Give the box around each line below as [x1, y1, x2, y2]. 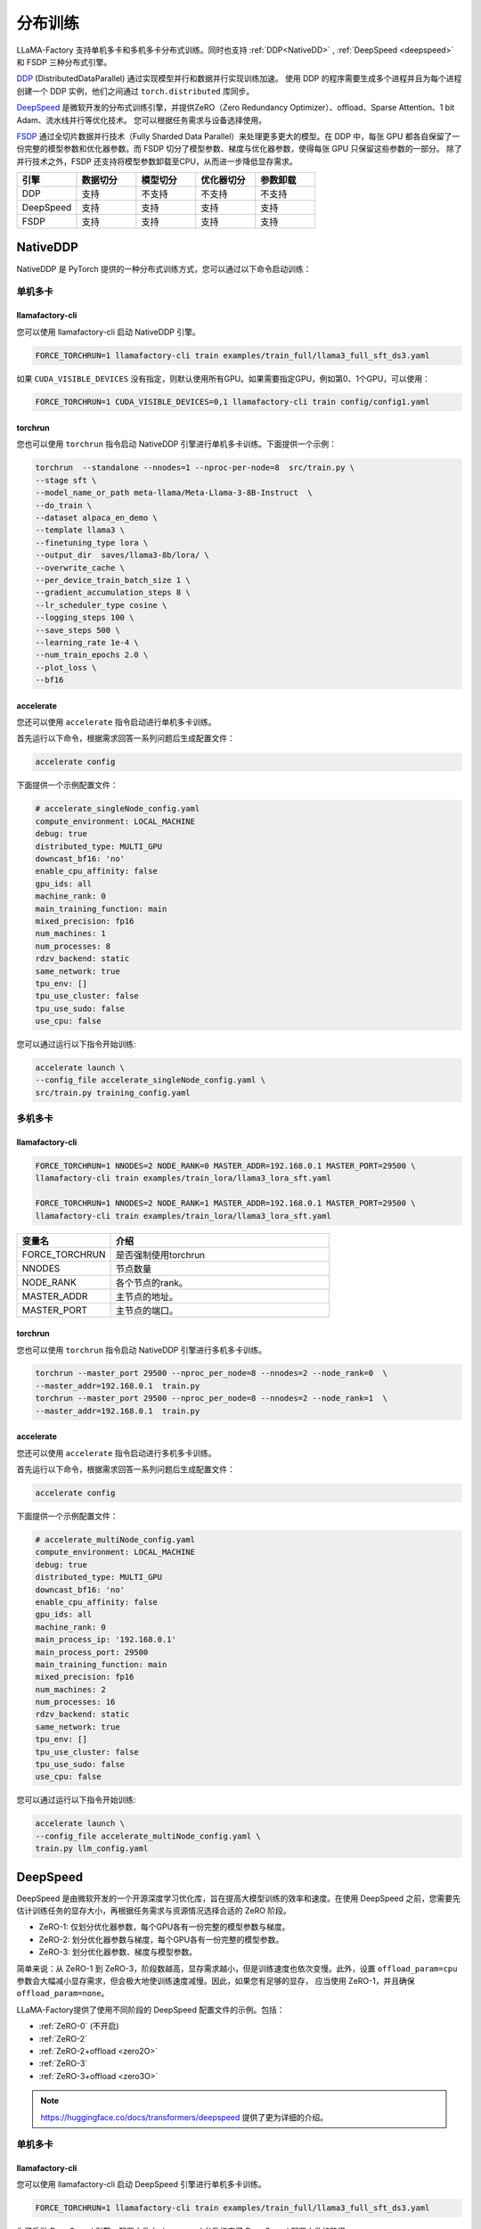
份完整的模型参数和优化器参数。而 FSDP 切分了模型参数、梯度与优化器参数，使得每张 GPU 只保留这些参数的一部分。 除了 [16, 144, 462, 154]
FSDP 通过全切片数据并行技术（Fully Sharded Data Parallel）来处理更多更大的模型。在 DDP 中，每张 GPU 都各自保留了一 [16, 130, 461, 142]
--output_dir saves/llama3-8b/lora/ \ [35, 550, 209, 561]
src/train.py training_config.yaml [35, 1088, 191, 1098]
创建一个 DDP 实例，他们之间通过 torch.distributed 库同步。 [16, 86, 255, 96]
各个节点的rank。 [116, 1276, 189, 1288]
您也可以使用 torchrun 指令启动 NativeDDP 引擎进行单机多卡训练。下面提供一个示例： [16, 439, 338, 449]
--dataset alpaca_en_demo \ [35, 513, 158, 523]
